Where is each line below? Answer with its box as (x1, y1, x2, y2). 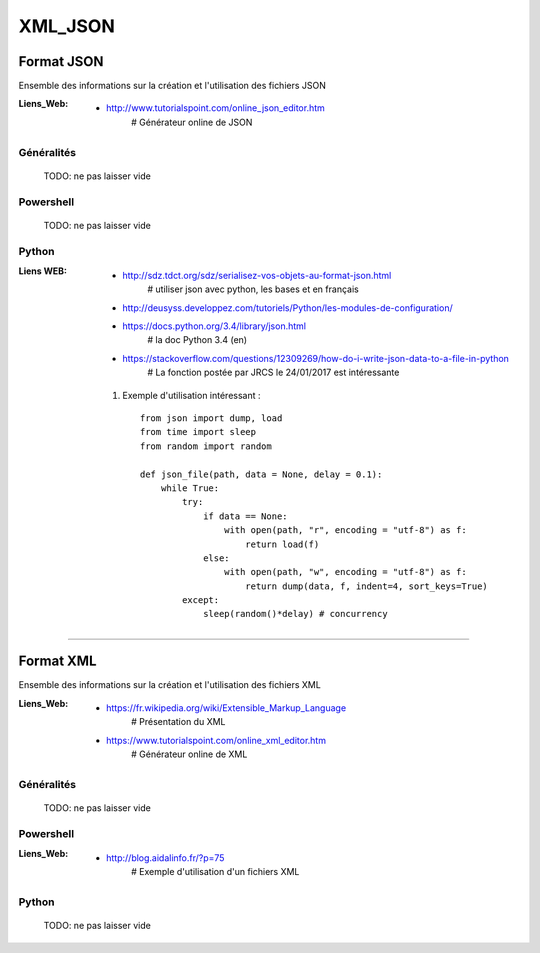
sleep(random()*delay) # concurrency (203, 608, 389, 620)
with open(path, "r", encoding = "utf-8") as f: (223, 525, 467, 536)
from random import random (140, 440, 272, 452)
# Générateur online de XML (131, 748, 248, 760)
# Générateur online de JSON (131, 116, 253, 128)
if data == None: (203, 510, 289, 522)
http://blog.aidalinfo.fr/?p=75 (106, 852, 225, 864)
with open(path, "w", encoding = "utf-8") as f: (223, 566, 467, 578)
